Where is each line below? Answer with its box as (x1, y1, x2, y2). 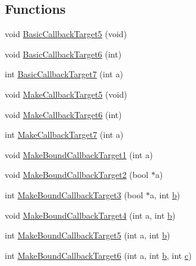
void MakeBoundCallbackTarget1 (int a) (5, 148, 153, 161)
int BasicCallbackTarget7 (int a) (5, 68, 123, 80)
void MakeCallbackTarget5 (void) (5, 87, 127, 100)
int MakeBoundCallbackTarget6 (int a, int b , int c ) (5, 249, 192, 261)
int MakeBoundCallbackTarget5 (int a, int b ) (5, 229, 170, 241)
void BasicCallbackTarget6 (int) (5, 47, 122, 60)
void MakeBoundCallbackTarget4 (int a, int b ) (5, 208, 176, 221)
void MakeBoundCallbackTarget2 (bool (5, 168, 149, 181)
